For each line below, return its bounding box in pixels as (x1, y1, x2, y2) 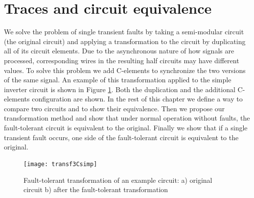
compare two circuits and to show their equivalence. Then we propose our (4, 103, 225, 113)
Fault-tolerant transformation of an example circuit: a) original (23, 174, 212, 185)
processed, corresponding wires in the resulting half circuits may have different (4, 55, 239, 65)
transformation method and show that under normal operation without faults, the (4, 113, 250, 123)
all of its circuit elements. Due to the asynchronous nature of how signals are (4, 46, 234, 56)
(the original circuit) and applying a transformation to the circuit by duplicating (4, 36, 246, 46)
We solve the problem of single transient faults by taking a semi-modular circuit (4, 26, 244, 37)
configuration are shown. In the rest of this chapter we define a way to (32, 94, 243, 104)
